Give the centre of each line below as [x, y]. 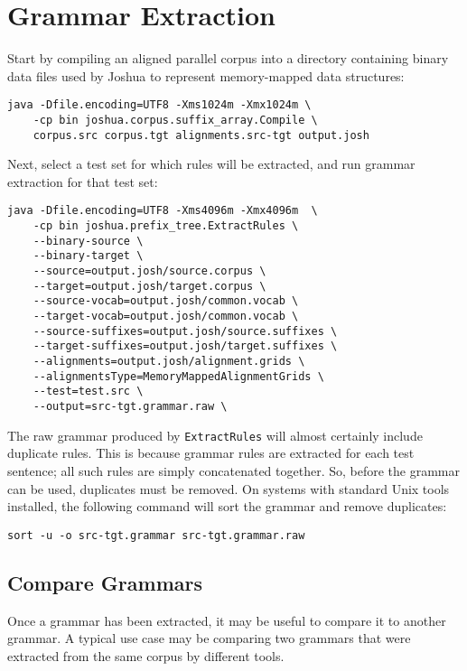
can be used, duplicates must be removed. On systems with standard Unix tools [229, 488]
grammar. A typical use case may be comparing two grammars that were [209, 638]
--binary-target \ [88, 256]
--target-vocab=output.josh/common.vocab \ [166, 317]
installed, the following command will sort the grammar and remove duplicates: [227, 506]
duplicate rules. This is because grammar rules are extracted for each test [211, 453]
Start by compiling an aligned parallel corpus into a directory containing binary [228, 58]
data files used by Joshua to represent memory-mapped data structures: [206, 75]
